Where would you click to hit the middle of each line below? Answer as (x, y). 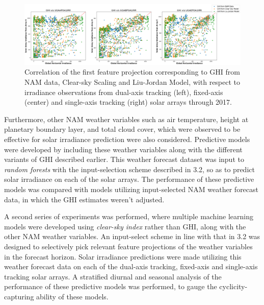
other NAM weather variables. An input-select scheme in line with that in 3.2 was (132, 236)
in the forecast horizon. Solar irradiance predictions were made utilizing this (123, 256)
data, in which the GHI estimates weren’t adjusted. (84, 199)
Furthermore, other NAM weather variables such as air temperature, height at (126, 119)
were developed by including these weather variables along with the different (123, 149)
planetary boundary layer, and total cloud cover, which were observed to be (122, 129)
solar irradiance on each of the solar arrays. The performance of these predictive (129, 179)
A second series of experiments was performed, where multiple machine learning (129, 216)
